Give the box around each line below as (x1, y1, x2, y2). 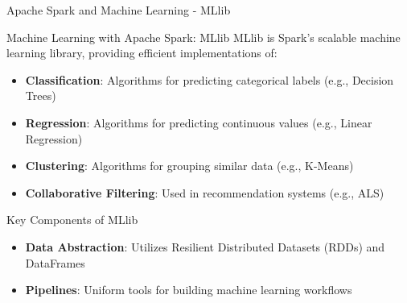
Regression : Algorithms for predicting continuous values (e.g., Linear (25, 114, 372, 131)
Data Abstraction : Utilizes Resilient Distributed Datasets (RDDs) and (25, 238, 385, 255)
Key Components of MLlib (6, 211, 138, 228)
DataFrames (25, 254, 85, 271)
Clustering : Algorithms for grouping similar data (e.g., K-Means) (25, 157, 354, 174)
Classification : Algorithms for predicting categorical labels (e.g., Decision (25, 71, 394, 88)
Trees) (25, 87, 56, 104)
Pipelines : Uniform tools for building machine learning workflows (25, 281, 352, 298)
